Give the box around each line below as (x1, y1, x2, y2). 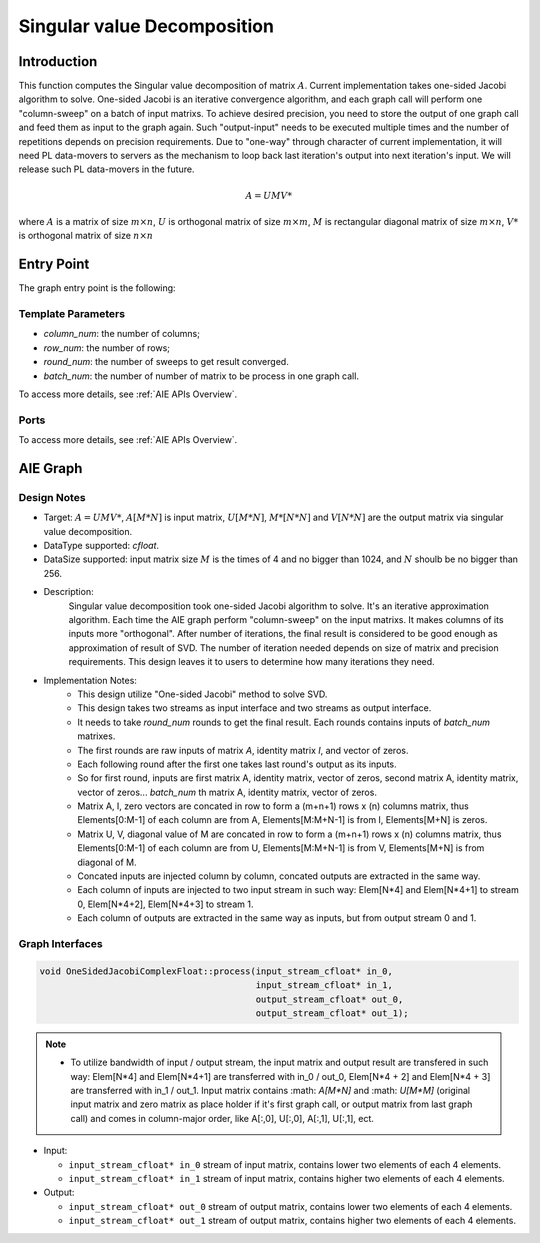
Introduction (18, 53, 98, 70)
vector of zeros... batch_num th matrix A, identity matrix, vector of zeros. (77, 786, 377, 798)
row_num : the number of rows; (43, 341, 170, 354)
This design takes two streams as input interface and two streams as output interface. (77, 702, 432, 714)
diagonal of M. (77, 856, 137, 868)
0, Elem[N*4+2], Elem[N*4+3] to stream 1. (77, 898, 254, 910)
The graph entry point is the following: (18, 282, 176, 294)
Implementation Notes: (43, 674, 137, 686)
